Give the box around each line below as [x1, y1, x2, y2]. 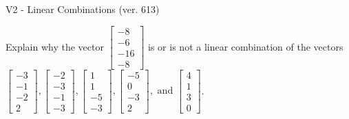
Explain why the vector [6, 39, 104, 53]
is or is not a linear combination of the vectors [148, 39, 343, 53]
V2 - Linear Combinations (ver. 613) [6, 2, 160, 16]
